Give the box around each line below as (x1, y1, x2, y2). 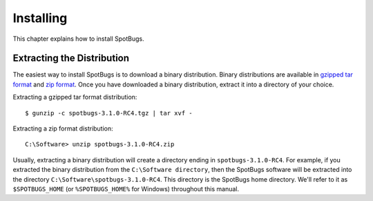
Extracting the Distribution (12, 52, 130, 64)
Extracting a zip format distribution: (12, 124, 113, 133)
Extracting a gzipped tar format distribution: (12, 93, 137, 102)
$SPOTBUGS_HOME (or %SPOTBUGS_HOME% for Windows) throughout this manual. (12, 184, 240, 193)
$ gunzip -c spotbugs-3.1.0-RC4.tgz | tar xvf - (25, 109, 193, 117)
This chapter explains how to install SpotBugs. (12, 35, 144, 43)
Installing (12, 10, 68, 26)
